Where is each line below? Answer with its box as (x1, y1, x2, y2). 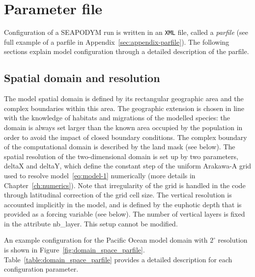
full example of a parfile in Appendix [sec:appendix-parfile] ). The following (4, 36, 229, 47)
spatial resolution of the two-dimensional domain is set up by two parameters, (4, 151, 238, 161)
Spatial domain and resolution (4, 70, 160, 85)
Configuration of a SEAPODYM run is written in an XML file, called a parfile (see (4, 27, 248, 37)
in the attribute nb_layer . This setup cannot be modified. (4, 218, 178, 228)
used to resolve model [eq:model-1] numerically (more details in (4, 170, 196, 180)
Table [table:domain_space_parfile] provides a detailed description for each (4, 254, 232, 264)
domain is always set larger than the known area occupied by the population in (4, 122, 243, 132)
